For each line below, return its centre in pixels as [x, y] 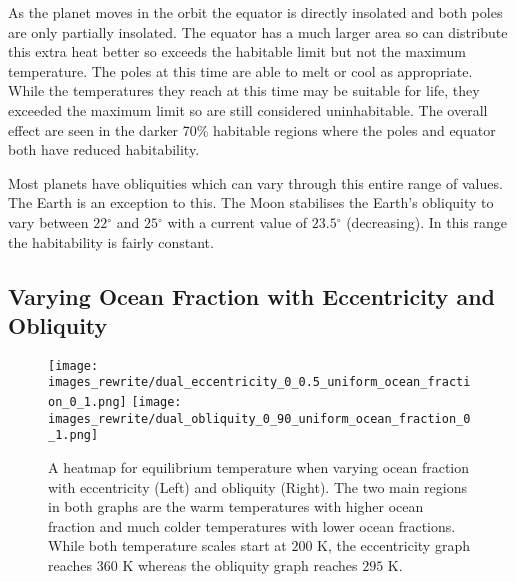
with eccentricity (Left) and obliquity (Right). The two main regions [257, 486]
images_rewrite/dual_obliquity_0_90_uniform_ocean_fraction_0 [259, 418]
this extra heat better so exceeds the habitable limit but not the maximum [237, 51]
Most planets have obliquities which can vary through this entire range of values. [255, 182]
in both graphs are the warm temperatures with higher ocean [236, 506]
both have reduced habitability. [104, 149]
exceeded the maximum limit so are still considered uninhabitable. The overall [248, 109]
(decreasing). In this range [427, 221]
